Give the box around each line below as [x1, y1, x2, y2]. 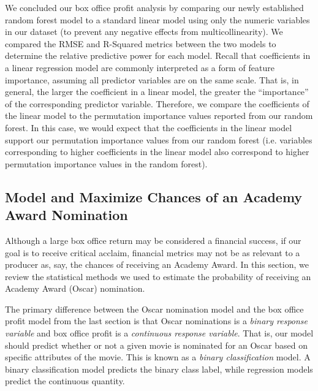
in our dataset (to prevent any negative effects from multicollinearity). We [5, 25, 283, 38]
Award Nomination [5, 205, 128, 224]
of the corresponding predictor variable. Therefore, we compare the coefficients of [5, 97, 309, 110]
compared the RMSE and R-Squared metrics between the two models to [5, 37, 276, 50]
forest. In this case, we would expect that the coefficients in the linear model [5, 121, 292, 134]
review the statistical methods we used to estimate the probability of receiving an [5, 270, 311, 283]
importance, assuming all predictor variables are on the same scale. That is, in [5, 73, 299, 86]
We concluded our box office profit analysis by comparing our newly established [5, 1, 304, 13]
